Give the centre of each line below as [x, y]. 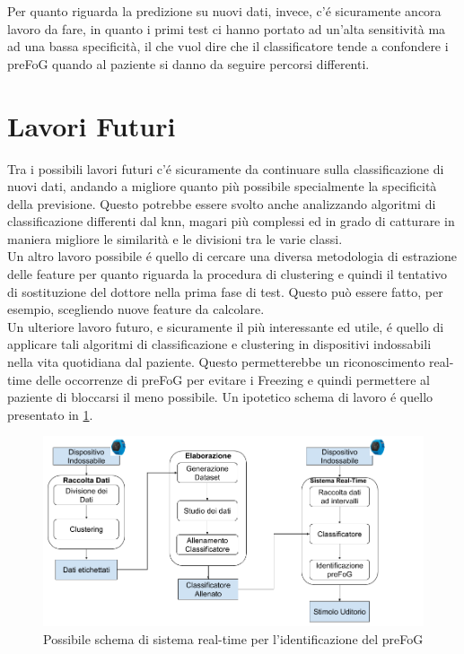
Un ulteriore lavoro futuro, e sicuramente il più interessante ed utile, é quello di [226, 326]
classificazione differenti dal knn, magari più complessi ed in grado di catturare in [231, 221]
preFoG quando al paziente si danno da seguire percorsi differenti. [188, 63]
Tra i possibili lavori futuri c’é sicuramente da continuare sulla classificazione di [226, 168]
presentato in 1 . [50, 414]
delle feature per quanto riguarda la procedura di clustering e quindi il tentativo [228, 274]
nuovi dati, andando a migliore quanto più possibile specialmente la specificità [222, 186]
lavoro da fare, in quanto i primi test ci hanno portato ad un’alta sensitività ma [227, 28]
